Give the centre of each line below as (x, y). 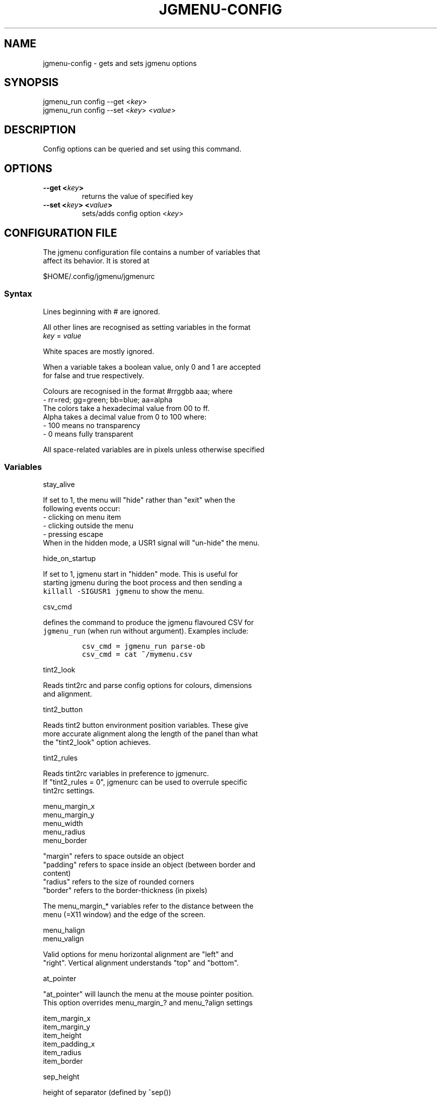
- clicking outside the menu (88, 526)
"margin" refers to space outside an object (114, 856)
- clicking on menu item (82, 517)
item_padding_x (69, 1044)
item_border (63, 1061)
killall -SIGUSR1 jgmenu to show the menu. (124, 591)
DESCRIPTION (40, 129)
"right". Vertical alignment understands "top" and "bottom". (141, 963)
